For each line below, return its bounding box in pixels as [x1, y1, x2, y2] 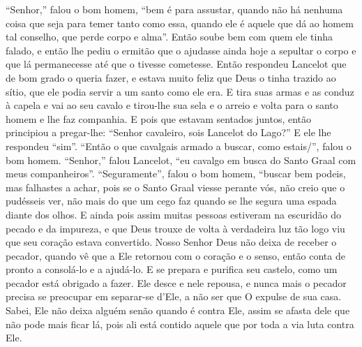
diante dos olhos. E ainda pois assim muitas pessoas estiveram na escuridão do [6, 207, 341, 221]
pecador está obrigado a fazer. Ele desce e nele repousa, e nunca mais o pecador [6, 275, 347, 290]
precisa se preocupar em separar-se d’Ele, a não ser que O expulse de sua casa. [6, 289, 342, 304]
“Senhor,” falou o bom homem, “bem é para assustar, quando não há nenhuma [6, 2, 343, 16]
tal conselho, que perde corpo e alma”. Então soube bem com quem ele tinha [6, 29, 333, 44]
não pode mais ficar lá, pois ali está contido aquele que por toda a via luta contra [6, 316, 354, 331]
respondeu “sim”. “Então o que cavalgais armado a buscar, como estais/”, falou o [6, 138, 352, 153]
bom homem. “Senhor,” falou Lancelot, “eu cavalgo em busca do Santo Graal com [6, 152, 356, 167]
